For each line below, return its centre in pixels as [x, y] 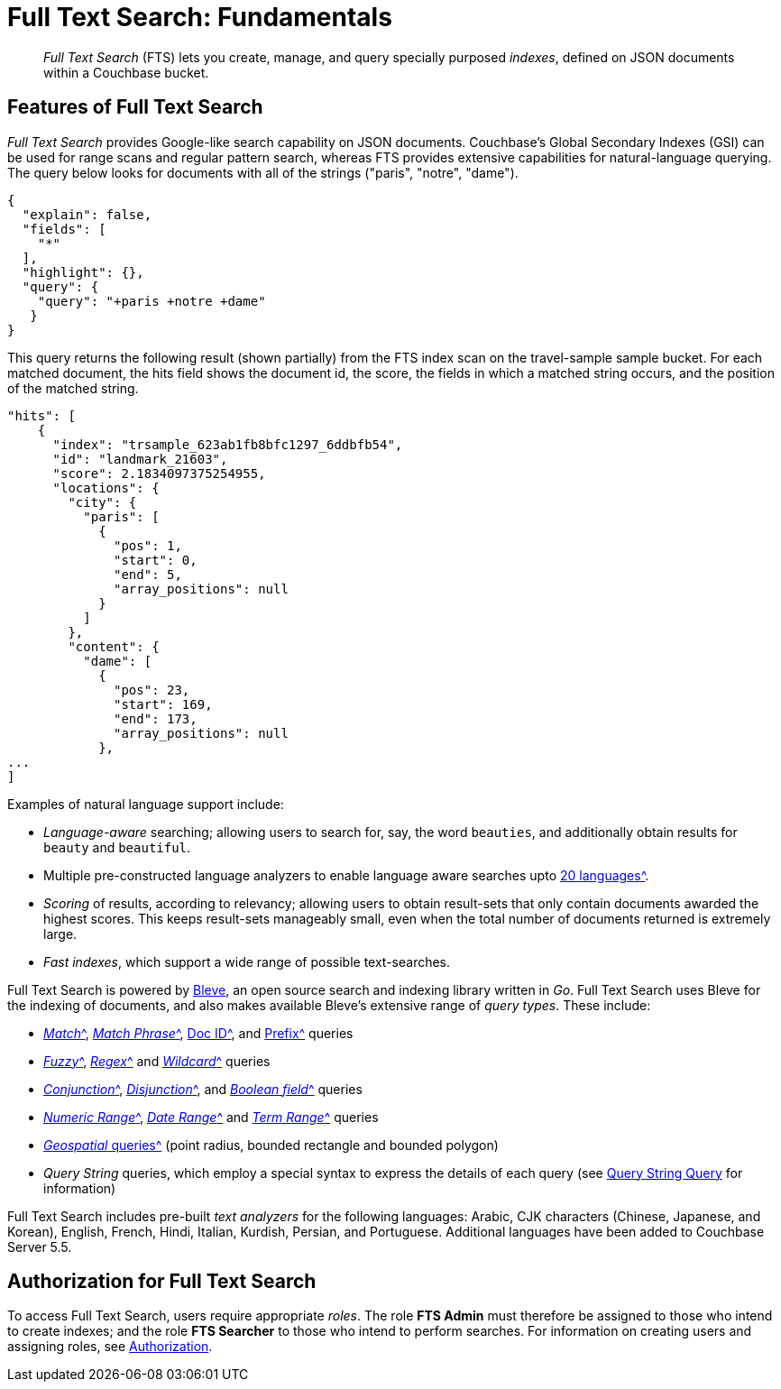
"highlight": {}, [83, 272]
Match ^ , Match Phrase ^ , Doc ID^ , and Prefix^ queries [198, 1033]
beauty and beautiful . [117, 847]
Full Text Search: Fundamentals [200, 17]
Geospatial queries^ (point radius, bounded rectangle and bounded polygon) [271, 1145]
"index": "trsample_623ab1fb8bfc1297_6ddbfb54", [228, 444]
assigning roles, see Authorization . [110, 1347]
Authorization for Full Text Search [162, 1282]
